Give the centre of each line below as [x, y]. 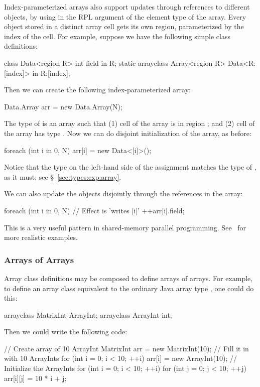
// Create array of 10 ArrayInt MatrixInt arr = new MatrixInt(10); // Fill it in [126, 348]
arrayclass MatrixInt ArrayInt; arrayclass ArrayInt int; [88, 314]
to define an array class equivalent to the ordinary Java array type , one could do [129, 288]
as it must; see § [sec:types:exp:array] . [63, 176]
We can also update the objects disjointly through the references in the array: [123, 193]
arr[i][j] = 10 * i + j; [35, 378]
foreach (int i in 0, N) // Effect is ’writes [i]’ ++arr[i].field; [94, 210]
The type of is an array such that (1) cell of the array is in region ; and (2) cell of [129, 123]
